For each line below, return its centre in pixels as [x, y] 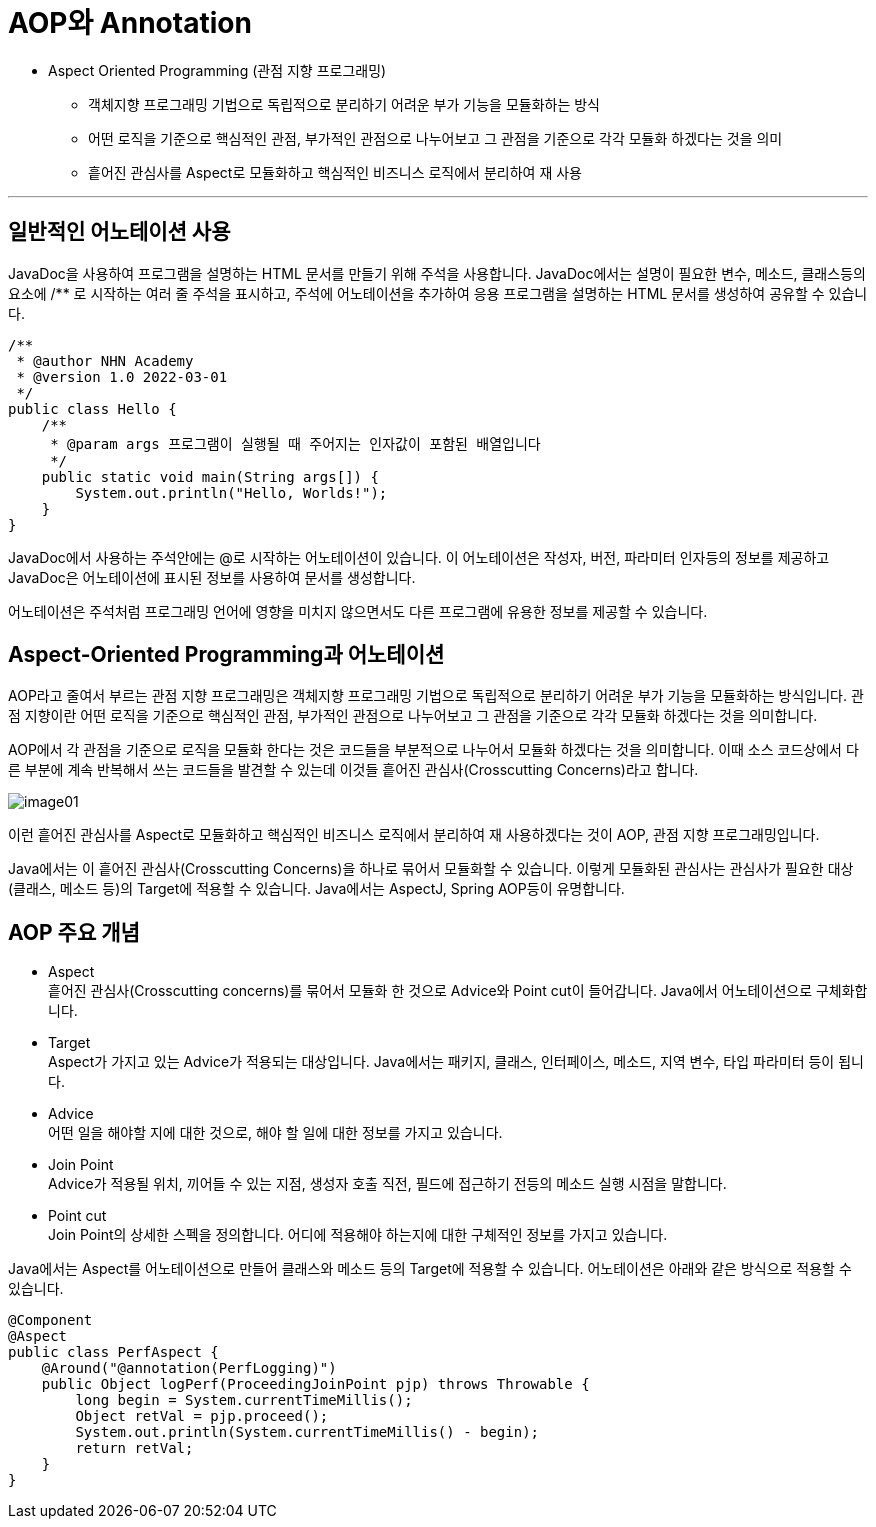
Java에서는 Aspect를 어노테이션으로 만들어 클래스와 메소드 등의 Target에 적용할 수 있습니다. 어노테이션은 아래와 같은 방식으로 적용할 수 [430, 1269]
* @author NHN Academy [105, 360]
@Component [50, 1320]
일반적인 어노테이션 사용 [119, 232]
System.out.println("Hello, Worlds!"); [231, 492]
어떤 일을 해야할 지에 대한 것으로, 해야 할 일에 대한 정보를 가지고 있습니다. [275, 1133]
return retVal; [134, 1448]
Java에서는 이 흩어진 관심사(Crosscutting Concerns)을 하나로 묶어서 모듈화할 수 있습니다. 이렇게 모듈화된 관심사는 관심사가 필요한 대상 [431, 869]
